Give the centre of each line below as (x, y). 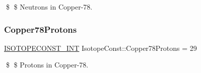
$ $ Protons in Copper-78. (47, 65)
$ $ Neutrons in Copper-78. (49, 7)
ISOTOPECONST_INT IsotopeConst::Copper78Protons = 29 (100, 48)
